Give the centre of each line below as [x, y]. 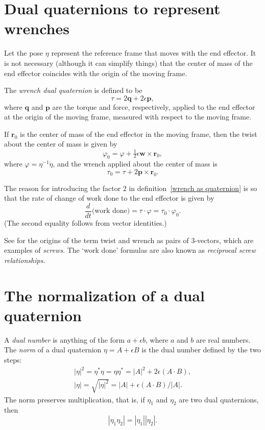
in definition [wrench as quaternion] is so [193, 188]
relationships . [25, 260]
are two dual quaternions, [219, 399]
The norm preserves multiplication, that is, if [75, 399]
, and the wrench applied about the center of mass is [135, 164]
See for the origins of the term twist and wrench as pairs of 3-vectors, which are [129, 240]
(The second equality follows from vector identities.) [86, 223]
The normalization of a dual [104, 295]
